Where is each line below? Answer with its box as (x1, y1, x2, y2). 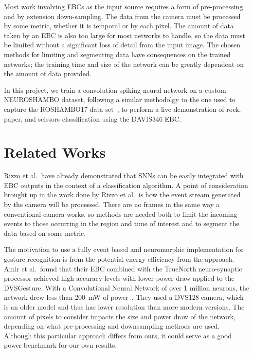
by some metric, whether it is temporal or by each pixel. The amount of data (4, 21, 234, 31)
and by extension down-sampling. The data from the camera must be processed (4, 11, 241, 21)
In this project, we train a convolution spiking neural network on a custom (4, 84, 226, 95)
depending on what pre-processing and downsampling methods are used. (4, 321, 220, 331)
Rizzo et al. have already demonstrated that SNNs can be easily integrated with (4, 170, 244, 181)
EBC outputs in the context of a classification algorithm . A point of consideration (4, 180, 248, 190)
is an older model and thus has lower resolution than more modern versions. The (4, 301, 245, 311)
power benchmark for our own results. (4, 340, 117, 350)
